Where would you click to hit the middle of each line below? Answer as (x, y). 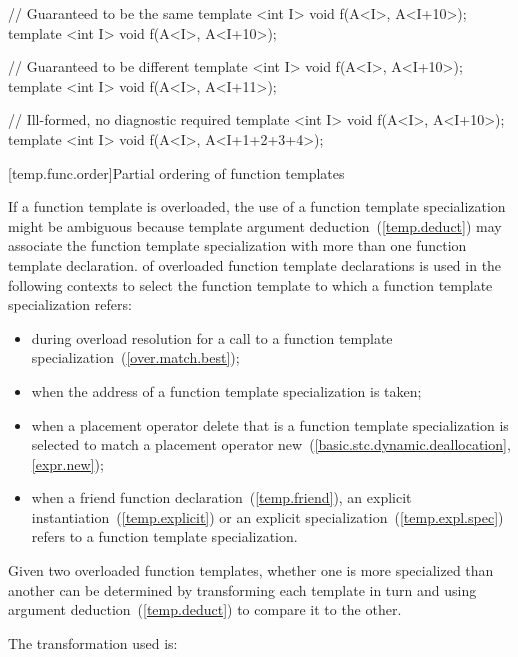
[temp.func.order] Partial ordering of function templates (176, 172)
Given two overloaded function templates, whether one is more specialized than (251, 570)
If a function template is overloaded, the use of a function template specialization (257, 206)
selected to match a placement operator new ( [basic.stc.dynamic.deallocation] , (271, 444)
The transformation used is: (93, 642)
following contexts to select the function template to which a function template (250, 284)
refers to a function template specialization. (164, 536)
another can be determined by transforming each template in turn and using (242, 589)
